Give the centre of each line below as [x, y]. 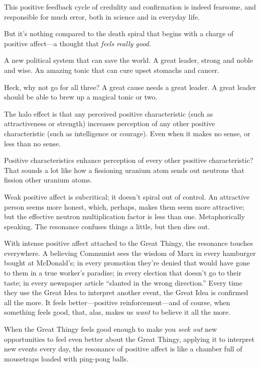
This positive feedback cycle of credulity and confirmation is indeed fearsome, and [130, 7]
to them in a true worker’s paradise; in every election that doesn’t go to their [123, 273]
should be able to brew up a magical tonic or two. [81, 97]
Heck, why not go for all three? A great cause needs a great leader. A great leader [130, 87]
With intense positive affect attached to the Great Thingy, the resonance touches [128, 243]
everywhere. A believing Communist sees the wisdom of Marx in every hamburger [130, 253]
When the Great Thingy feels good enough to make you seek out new [111, 329]
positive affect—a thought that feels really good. [78, 43]
